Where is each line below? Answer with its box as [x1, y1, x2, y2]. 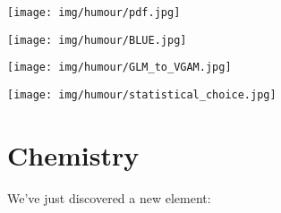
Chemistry [7, 136, 140, 173]
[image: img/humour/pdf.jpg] [7, 6, 181, 19]
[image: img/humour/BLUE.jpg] [7, 33, 187, 47]
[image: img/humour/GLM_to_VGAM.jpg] [7, 61, 232, 74]
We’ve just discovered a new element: [7, 188, 211, 207]
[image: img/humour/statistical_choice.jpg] [7, 88, 277, 101]
